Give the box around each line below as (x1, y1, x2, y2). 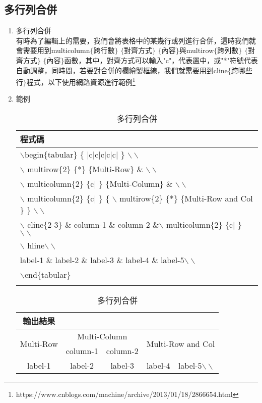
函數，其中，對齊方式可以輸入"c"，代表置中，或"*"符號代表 (64, 55, 258, 65)
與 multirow (179, 45, 214, 56)
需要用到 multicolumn (23, 45, 90, 56)
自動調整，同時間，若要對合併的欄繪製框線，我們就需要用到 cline (16, 65, 228, 75)
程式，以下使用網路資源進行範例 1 (26, 75, 136, 87)
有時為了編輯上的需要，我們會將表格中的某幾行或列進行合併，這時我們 (16, 35, 249, 45)
